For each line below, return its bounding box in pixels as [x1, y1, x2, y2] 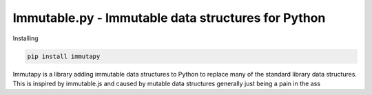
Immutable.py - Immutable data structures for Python [12, 10, 326, 25]
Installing [12, 34, 39, 42]
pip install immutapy [27, 52, 101, 60]
